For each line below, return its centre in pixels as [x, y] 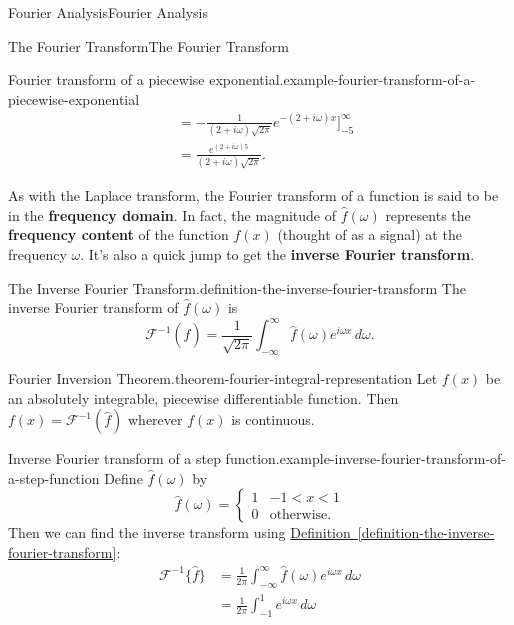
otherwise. [300, 515]
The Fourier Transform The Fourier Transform [148, 45]
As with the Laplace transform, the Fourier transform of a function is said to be [253, 195]
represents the [428, 214]
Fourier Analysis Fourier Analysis [108, 12]
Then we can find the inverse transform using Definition [179, 532]
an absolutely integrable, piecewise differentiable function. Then [203, 397]
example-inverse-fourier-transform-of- [392, 458]
